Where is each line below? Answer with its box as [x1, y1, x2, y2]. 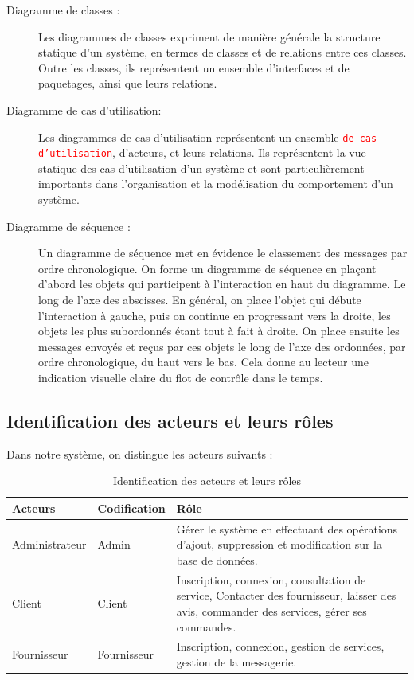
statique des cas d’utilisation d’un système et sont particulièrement [38, 159, 365, 176]
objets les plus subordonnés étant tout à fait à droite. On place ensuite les [38, 322, 400, 339]
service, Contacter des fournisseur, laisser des [176, 587, 396, 604]
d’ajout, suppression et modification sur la [176, 536, 382, 553]
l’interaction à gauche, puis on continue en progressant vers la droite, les [38, 307, 391, 323]
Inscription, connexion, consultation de [176, 571, 366, 588]
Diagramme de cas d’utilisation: [6, 101, 162, 118]
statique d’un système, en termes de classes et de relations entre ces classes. [38, 44, 407, 61]
